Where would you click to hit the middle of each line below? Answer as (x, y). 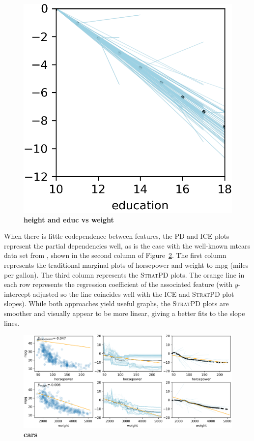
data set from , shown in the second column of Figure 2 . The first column (115, 255)
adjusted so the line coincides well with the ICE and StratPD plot (133, 294)
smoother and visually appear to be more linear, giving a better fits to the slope (125, 313)
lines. (12, 323)
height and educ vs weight (69, 219)
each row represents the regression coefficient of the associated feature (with (118, 284)
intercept (17, 294)
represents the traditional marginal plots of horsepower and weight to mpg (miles (126, 265)
